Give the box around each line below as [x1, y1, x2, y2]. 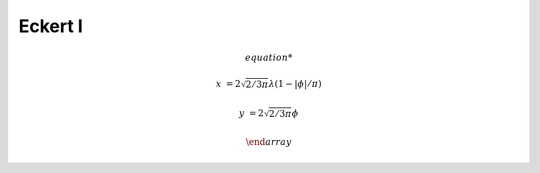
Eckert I [18, 15, 84, 37]
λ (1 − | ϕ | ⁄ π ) [268, 78, 322, 90]
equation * [245, 52, 293, 64]
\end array [245, 136, 292, 148]
